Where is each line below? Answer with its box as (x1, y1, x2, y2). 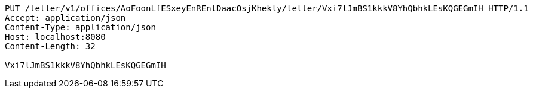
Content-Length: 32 (5, 41, 96, 51)
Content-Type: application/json (5, 23, 156, 32)
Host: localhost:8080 (5, 32, 106, 41)
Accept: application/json (5, 13, 126, 23)
